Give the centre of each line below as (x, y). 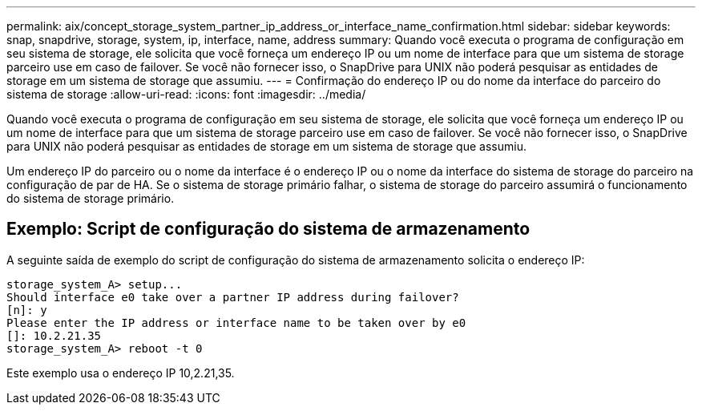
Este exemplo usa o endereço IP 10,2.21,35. (121, 373)
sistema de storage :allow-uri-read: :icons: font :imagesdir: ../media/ (186, 94)
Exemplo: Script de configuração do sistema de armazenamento (268, 229)
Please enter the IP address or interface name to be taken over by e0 (236, 322)
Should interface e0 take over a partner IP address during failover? (233, 297)
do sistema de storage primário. (91, 198)
